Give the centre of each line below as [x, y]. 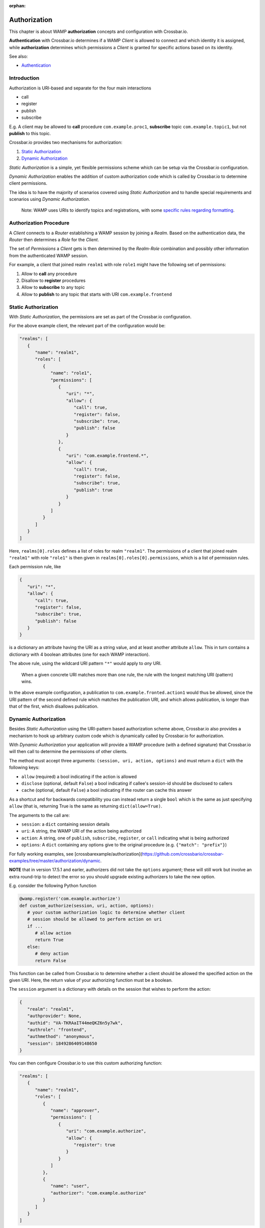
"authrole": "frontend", [57, 1030]
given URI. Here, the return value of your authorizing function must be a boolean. [91, 980]
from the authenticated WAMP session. [49, 255]
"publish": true [93, 490]
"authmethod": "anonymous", [61, 1037]
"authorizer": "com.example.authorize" [98, 1193]
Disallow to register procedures [53, 280]
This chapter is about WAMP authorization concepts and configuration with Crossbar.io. [99, 31]
